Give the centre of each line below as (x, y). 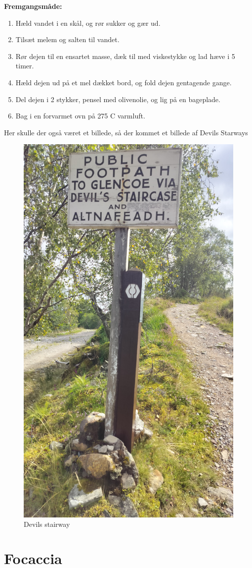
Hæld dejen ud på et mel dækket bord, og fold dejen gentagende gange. (124, 82)
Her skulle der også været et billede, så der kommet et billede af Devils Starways (126, 132)
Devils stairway (47, 524)
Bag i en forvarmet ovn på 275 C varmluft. (80, 116)
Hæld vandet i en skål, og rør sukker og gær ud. (88, 23)
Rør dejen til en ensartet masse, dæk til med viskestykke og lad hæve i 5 (125, 56)
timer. (25, 66)
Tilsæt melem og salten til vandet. (67, 39)
